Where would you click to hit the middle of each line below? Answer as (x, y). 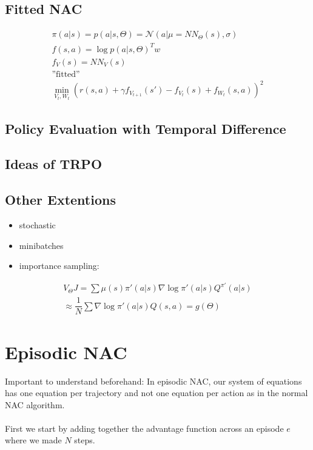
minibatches (41, 245)
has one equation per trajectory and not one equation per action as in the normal (156, 393)
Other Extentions (60, 200)
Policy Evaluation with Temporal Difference (146, 128)
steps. (85, 440)
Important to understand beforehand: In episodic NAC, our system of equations (153, 381)
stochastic (37, 224)
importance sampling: (59, 266)
